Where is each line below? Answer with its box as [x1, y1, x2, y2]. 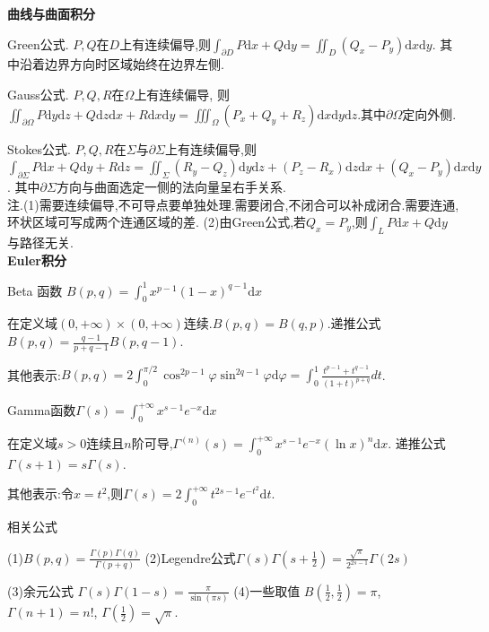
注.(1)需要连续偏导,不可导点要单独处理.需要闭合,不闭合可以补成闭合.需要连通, [7, 195, 459, 213]
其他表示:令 [7, 484, 74, 503]
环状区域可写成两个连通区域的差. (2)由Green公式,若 [7, 212, 307, 231]
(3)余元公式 [7, 581, 74, 600]
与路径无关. [7, 232, 74, 251]
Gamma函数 [7, 401, 76, 420]
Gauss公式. [7, 84, 69, 103]
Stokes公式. [7, 139, 71, 158]
